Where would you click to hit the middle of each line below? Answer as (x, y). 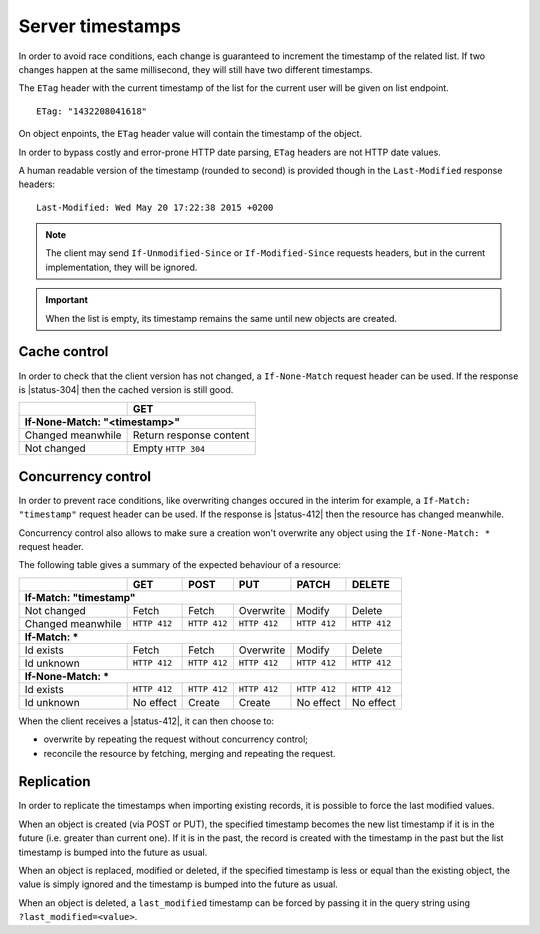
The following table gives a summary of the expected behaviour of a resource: (180, 565)
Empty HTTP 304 (168, 448)
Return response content (191, 435)
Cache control (63, 351)
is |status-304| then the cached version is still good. (126, 389)
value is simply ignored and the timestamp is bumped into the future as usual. (178, 884)
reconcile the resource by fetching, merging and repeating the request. (189, 753)
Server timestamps (100, 26)
